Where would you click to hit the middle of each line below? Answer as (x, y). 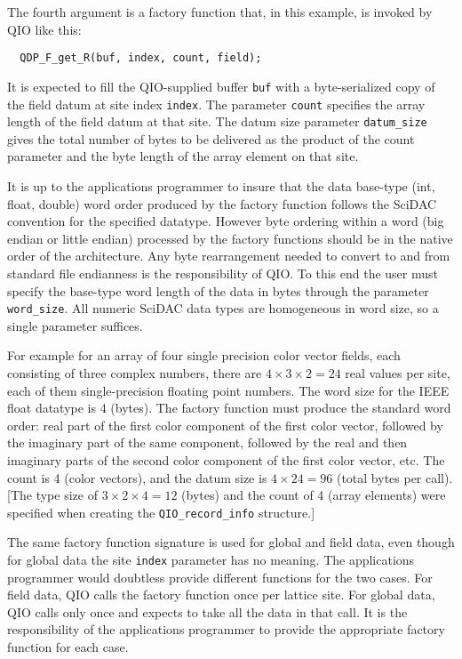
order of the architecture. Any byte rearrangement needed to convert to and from (229, 256)
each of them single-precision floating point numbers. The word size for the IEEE (228, 390)
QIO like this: (44, 29)
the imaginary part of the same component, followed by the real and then (207, 442)
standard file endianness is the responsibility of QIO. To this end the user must (223, 273)
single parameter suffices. (75, 325)
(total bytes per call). (394, 477)
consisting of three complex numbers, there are (135, 373)
